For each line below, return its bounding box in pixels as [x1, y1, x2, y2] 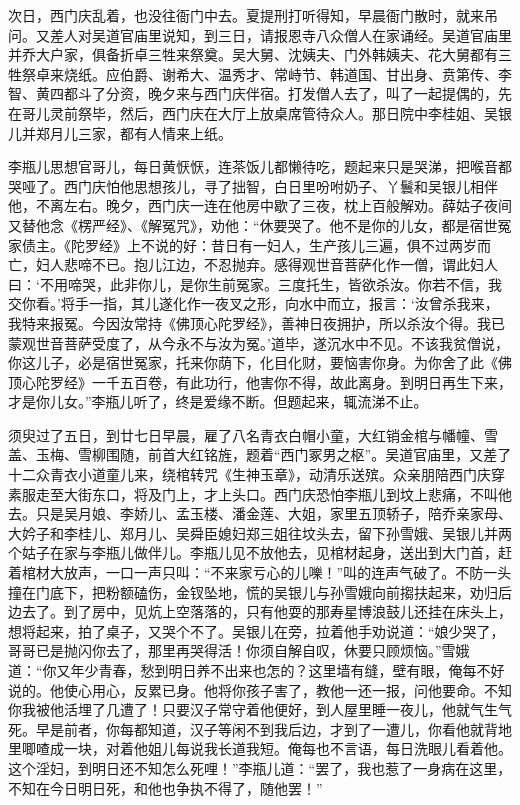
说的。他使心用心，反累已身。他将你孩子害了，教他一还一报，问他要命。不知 [8, 679, 512, 700]
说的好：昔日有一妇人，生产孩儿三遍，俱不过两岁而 [154, 234, 491, 255]
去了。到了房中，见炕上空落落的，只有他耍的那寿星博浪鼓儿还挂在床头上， [21, 601, 512, 622]
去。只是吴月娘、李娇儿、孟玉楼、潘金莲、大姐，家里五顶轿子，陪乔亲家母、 [8, 503, 512, 524]
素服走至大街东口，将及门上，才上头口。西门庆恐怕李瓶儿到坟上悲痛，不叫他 [8, 483, 512, 504]
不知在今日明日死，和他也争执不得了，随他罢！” [8, 777, 323, 798]
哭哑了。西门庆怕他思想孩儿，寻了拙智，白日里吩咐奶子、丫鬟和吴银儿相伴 [8, 175, 498, 196]
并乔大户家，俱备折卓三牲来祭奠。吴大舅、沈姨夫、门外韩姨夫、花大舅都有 [8, 44, 498, 65]
